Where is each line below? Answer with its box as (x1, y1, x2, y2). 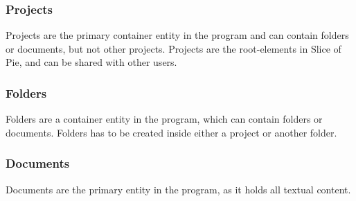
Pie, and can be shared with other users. (6, 55, 177, 69)
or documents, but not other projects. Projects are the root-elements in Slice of (6, 41, 341, 55)
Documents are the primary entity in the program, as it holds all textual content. (6, 182, 351, 196)
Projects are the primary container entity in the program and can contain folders (6, 28, 349, 42)
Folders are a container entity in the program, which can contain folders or (6, 112, 323, 126)
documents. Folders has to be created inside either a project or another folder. (6, 125, 337, 139)
